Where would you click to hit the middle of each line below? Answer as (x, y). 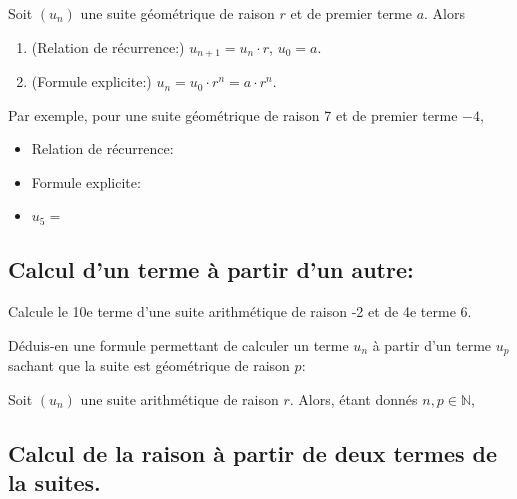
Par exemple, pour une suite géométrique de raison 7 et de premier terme (233, 114)
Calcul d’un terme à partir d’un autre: (211, 269)
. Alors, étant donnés (353, 398)
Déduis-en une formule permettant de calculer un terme (178, 344)
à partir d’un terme (432, 344)
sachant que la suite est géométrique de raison (149, 365)
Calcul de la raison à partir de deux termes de (253, 452)
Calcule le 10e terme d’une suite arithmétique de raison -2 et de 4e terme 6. (240, 311)
